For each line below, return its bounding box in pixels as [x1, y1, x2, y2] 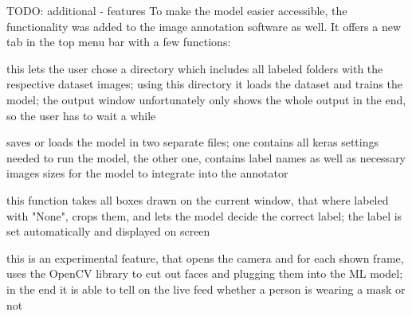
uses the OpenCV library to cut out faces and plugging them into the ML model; [6, 265, 403, 282]
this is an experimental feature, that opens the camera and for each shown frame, [6, 249, 404, 266]
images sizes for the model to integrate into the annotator [6, 165, 288, 181]
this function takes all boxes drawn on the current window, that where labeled [6, 191, 389, 208]
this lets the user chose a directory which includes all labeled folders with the [6, 60, 383, 76]
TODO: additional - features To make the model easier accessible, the [6, 2, 347, 18]
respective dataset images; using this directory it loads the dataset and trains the [6, 76, 402, 92]
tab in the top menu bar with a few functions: [6, 33, 231, 50]
